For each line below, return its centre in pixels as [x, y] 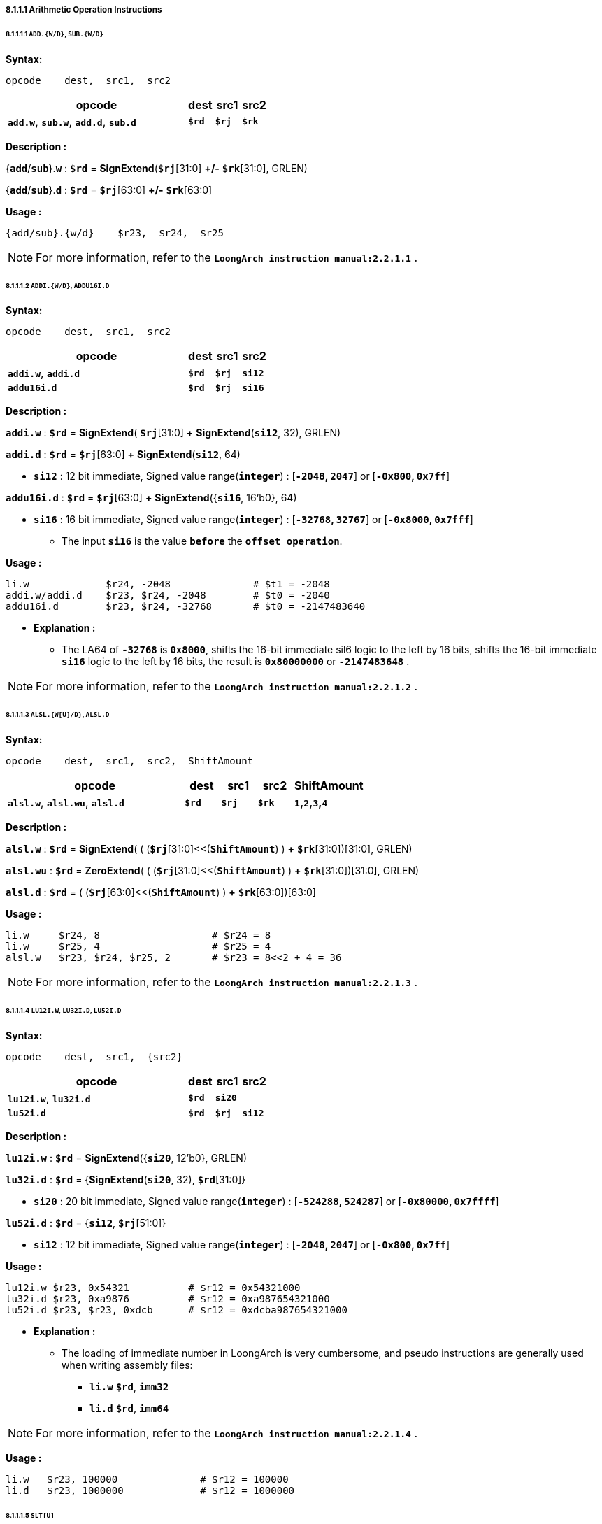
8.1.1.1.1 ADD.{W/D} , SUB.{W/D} [55, 34]
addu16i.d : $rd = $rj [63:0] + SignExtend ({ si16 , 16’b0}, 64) [151, 498]
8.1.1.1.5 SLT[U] [30, 1515]
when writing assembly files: [127, 1365]
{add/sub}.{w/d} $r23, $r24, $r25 [115, 233]
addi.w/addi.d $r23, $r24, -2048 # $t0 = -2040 [168, 596]
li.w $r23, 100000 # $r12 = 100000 [147, 1479]
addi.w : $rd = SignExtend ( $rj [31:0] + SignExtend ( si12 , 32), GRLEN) [173, 433]
